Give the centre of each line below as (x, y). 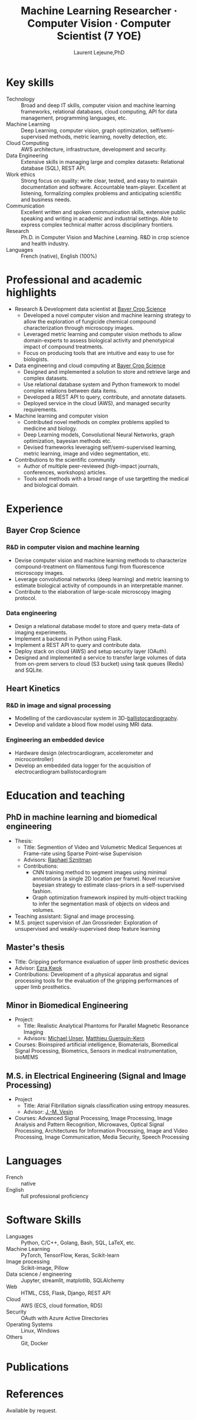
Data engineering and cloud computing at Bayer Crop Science (90, 365)
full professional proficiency (55, 1196)
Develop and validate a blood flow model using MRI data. (84, 724)
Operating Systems (29, 1324)
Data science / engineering (39, 1274)
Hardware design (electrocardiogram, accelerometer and (84, 753)
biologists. (36, 359)
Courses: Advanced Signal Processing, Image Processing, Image (93, 1118)
